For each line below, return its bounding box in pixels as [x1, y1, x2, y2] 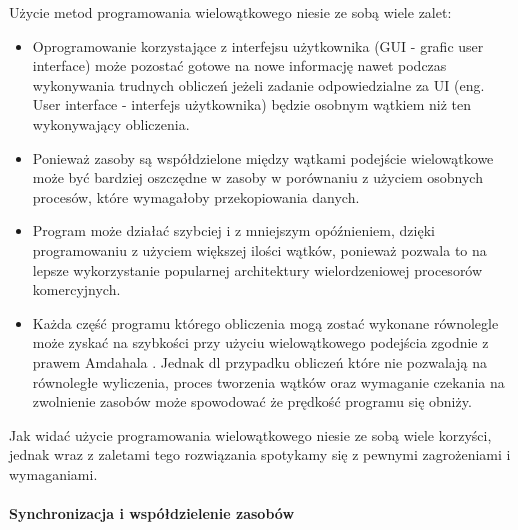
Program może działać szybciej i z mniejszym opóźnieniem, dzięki [32, 220, 435, 241]
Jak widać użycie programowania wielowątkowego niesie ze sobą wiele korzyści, [9, 424, 492, 445]
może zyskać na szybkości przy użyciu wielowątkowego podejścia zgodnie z [32, 332, 489, 353]
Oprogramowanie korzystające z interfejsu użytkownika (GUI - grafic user [32, 35, 484, 56]
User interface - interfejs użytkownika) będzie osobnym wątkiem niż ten [32, 94, 471, 115]
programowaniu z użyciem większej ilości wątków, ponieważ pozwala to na [32, 239, 487, 260]
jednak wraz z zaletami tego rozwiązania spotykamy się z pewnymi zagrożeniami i [9, 444, 511, 465]
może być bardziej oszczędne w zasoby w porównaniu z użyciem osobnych [32, 167, 483, 188]
